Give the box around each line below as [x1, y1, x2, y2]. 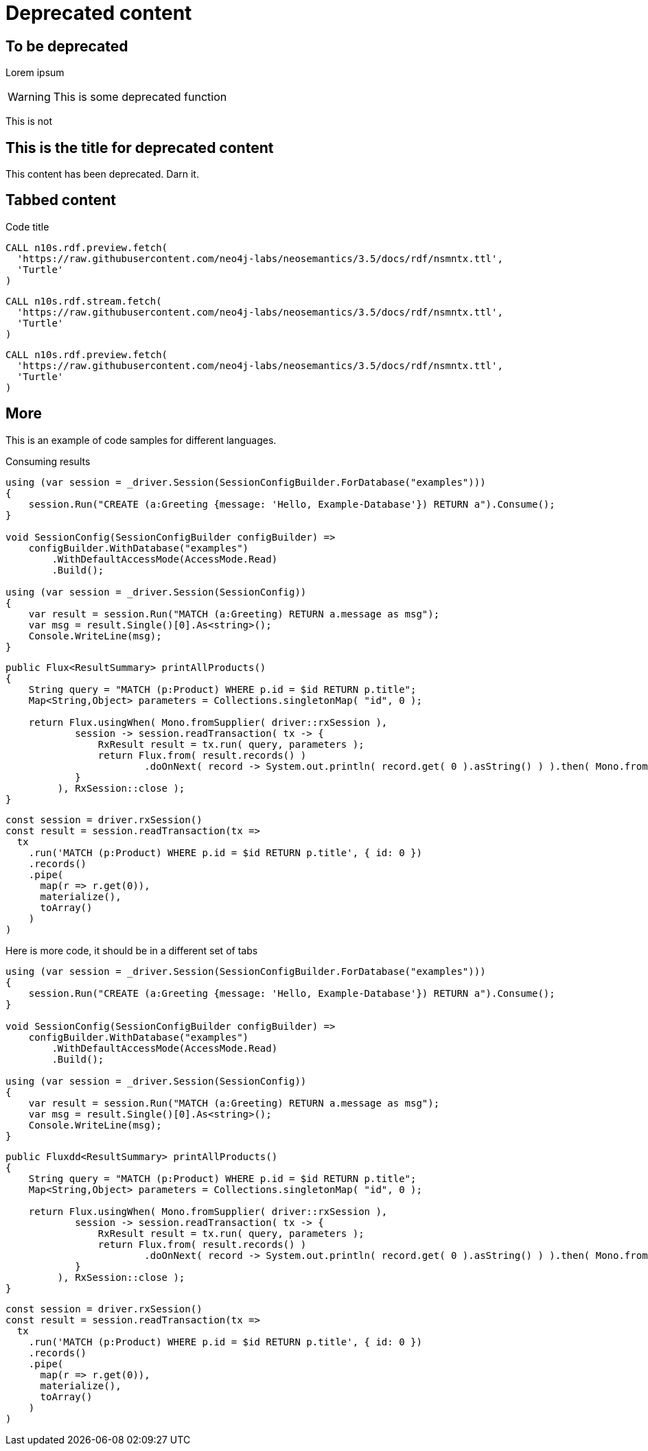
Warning [8, 90, 51, 104]
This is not [5, 115, 52, 128]
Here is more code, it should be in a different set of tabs [5, 944, 258, 956]
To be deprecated [5, 37, 128, 55]
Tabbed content [5, 191, 116, 209]
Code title [5, 220, 49, 233]
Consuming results [5, 455, 91, 467]
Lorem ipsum [5, 67, 65, 79]
